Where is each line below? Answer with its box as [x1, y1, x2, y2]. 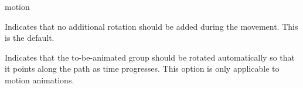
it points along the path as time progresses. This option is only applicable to [5, 62, 280, 75]
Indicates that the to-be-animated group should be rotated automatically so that [5, 51, 295, 63]
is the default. [5, 31, 55, 44]
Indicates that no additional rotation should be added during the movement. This [5, 20, 298, 32]
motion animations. [5, 73, 74, 86]
